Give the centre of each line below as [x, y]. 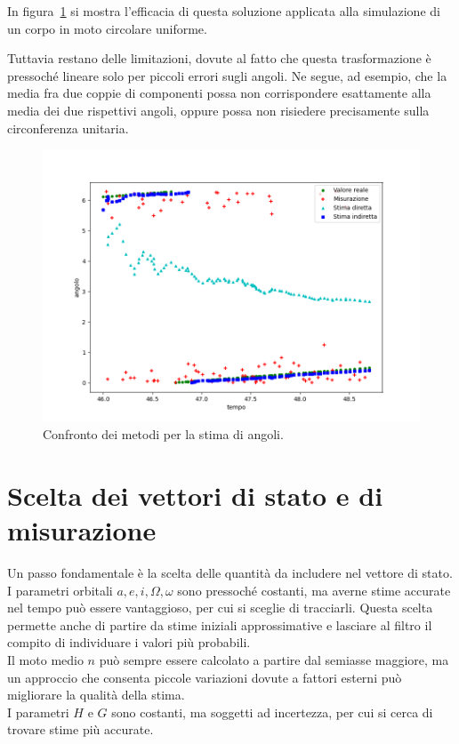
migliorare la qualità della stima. [96, 695]
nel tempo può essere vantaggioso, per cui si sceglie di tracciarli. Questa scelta [220, 608]
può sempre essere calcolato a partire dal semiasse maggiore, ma [274, 660]
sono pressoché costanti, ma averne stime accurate [314, 590]
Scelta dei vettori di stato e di [195, 495]
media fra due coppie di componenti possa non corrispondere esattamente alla [219, 93]
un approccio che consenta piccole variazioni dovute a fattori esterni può [205, 677]
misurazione [82, 530]
